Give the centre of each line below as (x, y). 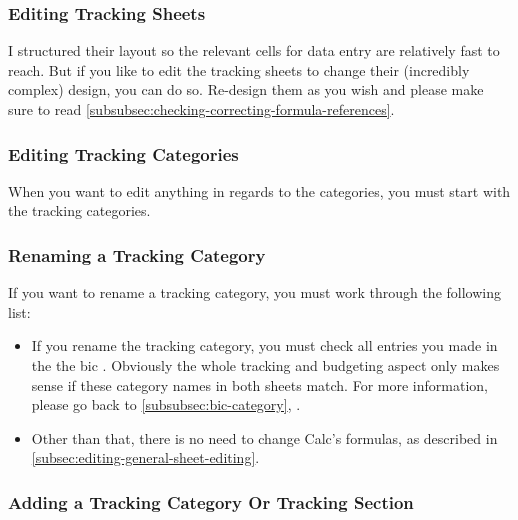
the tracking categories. (79, 210)
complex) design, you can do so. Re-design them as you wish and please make (246, 89)
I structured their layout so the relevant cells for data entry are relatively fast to (254, 50)
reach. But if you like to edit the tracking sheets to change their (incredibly (239, 69)
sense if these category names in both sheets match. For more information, (259, 384)
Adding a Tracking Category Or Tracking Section (211, 501)
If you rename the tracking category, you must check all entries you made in (264, 345)
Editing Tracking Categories (123, 153)
